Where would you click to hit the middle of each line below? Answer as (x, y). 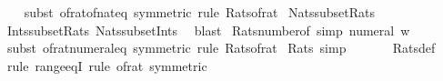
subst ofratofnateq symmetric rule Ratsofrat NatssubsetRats (200, 12)
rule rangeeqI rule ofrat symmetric (107, 65)
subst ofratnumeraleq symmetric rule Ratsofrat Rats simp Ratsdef (221, 48)
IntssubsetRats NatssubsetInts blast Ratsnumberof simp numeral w (208, 30)
